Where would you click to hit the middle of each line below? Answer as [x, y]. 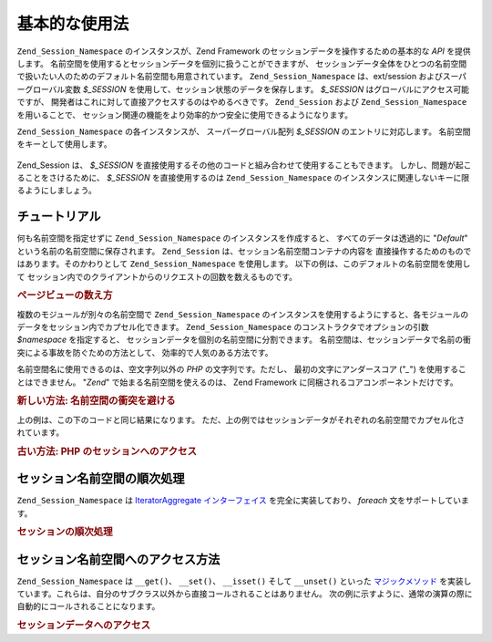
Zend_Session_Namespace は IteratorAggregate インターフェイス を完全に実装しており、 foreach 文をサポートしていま [243, 501]
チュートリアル [59, 217]
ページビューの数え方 [65, 295]
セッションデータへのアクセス [84, 626]
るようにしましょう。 [57, 191]
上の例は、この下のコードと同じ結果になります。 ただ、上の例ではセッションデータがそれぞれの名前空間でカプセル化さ [241, 419]
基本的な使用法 [73, 24]
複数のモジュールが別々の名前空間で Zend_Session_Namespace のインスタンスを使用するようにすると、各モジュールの [243, 314]
